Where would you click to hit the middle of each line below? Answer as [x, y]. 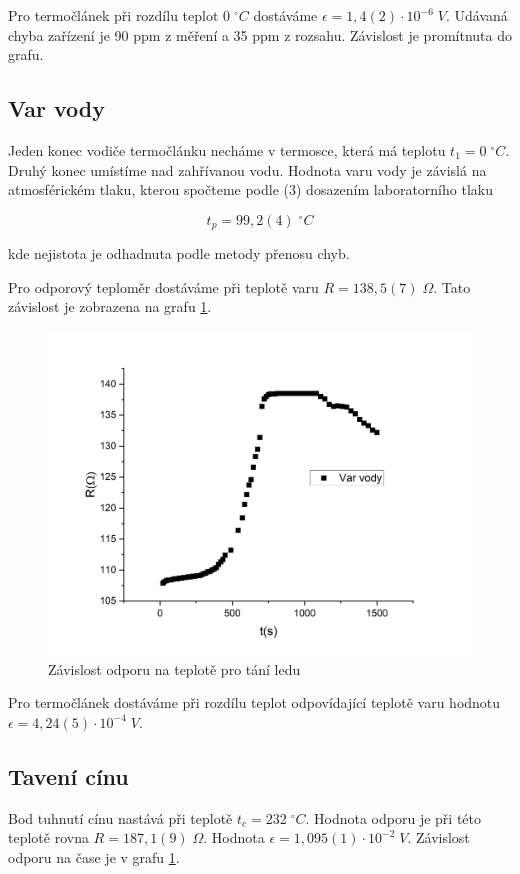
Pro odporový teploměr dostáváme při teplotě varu [163, 286]
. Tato [452, 286]
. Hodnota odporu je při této [393, 817]
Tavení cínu [68, 775]
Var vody [56, 108]
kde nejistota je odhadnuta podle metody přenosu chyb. [179, 253]
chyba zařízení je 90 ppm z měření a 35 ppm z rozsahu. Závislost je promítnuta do [260, 34]
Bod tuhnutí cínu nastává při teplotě [120, 817]
